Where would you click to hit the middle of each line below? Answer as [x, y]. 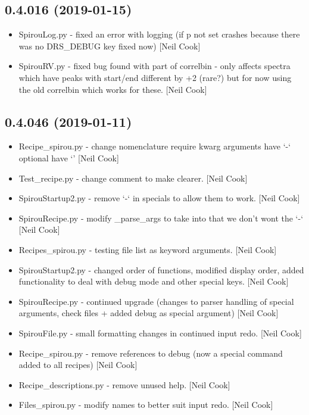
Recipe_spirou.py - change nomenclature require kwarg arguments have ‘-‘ [155, 146]
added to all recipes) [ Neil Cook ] [78, 365]
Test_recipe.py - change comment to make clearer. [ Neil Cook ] [133, 178]
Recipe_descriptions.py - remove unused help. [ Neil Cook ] [124, 384]
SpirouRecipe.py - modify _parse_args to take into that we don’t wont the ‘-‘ [161, 218]
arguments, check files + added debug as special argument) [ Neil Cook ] [149, 313]
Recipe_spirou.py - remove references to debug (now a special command [151, 353]
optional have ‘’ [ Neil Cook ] [69, 157]
